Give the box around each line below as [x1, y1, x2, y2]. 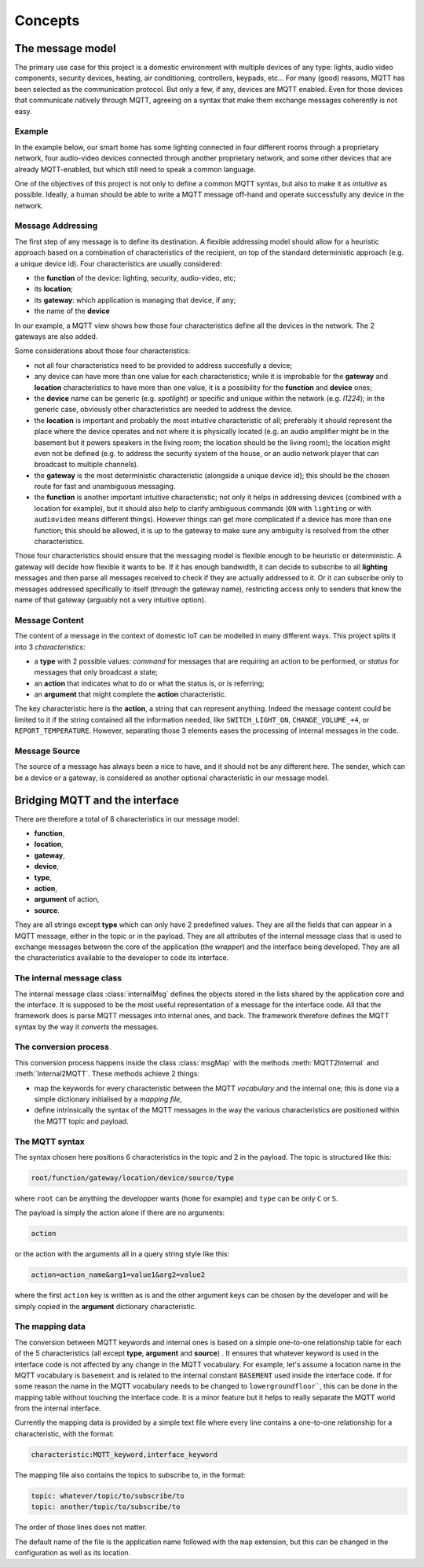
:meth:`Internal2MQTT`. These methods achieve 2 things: [14, 1069, 200, 1079]
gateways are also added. [14, 331, 98, 341]
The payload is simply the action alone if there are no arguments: [14, 1208, 225, 1218]
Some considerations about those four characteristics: [14, 346, 191, 355]
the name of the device [34, 307, 110, 316]
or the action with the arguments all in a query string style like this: [14, 1249, 230, 1259]
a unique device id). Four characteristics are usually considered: [14, 259, 222, 268]
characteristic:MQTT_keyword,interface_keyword [31, 1450, 217, 1458]
